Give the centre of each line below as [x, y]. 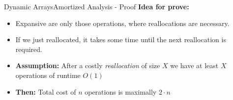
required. [29, 49]
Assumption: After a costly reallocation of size [88, 65]
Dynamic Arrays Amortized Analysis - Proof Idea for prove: [97, 6]
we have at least [194, 65]
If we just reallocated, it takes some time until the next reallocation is [121, 39]
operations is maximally [121, 91]
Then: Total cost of [46, 91]
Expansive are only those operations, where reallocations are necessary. [122, 23]
